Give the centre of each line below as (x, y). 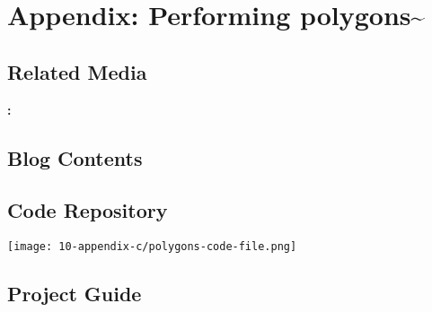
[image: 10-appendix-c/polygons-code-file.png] (152, 247)
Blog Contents (75, 157)
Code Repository (88, 210)
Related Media (77, 71)
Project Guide (75, 294)
